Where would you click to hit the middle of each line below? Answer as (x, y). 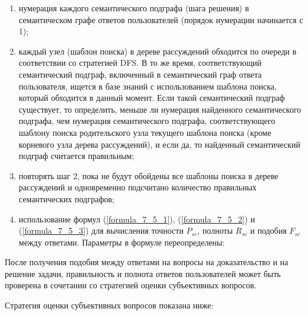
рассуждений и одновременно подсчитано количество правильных (138, 187)
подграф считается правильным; (76, 156)
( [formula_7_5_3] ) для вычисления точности (101, 230)
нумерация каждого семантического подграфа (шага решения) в (134, 8)
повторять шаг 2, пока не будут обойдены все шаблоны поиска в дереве (148, 175)
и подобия (268, 230)
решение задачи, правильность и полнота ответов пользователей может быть (143, 273)
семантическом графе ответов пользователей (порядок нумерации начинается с (161, 19)
